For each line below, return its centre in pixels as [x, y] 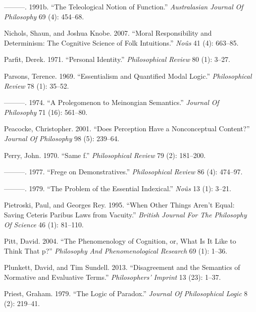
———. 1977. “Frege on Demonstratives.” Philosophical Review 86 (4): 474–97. [123, 172]
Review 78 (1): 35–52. [37, 85]
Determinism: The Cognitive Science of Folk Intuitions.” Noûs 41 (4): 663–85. [121, 42]
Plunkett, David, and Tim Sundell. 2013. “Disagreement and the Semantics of [122, 267]
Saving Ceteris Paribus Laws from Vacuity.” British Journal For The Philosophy [126, 214]
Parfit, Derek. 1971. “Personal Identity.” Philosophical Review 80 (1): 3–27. [117, 59]
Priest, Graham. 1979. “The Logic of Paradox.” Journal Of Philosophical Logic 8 [126, 293]
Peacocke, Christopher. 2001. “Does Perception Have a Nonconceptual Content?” [127, 129]
